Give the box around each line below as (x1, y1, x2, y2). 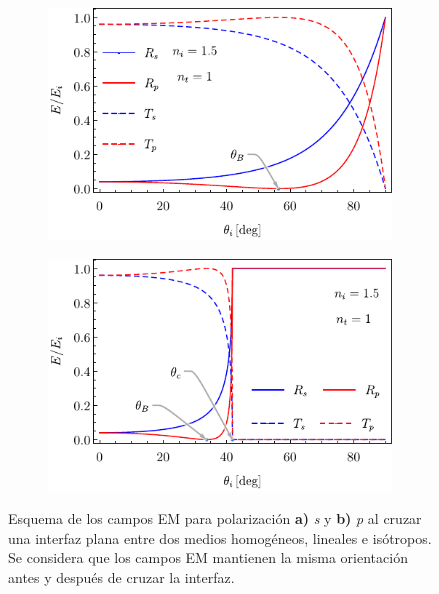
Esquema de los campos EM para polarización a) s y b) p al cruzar (8, 508, 422, 529)
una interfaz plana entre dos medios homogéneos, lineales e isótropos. (8, 527, 432, 548)
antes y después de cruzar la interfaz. (8, 566, 235, 587)
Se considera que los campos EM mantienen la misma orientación (8, 547, 408, 568)
